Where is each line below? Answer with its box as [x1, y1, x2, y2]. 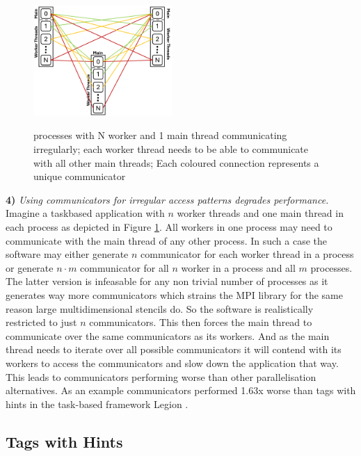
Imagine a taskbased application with [6, 206, 165, 220]
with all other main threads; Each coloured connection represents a [33, 155, 319, 170]
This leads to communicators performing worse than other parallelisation [6, 369, 316, 384]
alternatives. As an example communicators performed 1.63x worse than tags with [6, 383, 356, 398]
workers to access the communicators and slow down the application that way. [6, 355, 339, 370]
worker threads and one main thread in [177, 206, 344, 220]
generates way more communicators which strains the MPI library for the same [6, 287, 343, 302]
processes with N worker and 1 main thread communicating [33, 128, 287, 142]
